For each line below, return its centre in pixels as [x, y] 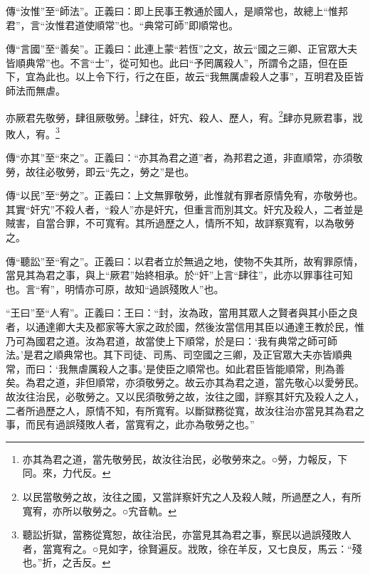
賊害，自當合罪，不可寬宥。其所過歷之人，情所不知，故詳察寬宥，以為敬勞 [180, 223]
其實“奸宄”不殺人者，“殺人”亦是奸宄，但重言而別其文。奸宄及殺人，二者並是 [185, 209]
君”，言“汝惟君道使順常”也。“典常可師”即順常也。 [122, 25]
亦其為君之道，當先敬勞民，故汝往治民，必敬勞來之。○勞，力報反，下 [185, 458]
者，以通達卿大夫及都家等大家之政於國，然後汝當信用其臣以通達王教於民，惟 [185, 326]
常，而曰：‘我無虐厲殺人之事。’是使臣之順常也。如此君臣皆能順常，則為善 [175, 368]
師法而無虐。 [36, 90]
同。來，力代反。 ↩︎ [67, 473]
